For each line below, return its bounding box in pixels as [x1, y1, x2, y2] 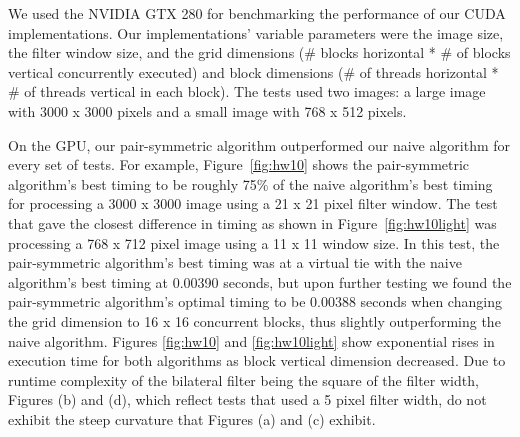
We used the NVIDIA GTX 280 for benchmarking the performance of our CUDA [8, 3, 506, 23]
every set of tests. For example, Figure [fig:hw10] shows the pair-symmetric [8, 154, 470, 175]
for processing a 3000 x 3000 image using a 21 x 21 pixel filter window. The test [8, 193, 498, 214]
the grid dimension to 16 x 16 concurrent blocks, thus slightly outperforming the [8, 310, 501, 331]
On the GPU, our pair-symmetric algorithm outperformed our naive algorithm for [8, 134, 511, 155]
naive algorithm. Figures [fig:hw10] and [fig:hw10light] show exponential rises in [8, 330, 495, 351]
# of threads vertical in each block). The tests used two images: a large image [8, 81, 486, 102]
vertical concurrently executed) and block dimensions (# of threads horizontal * [8, 61, 499, 82]
